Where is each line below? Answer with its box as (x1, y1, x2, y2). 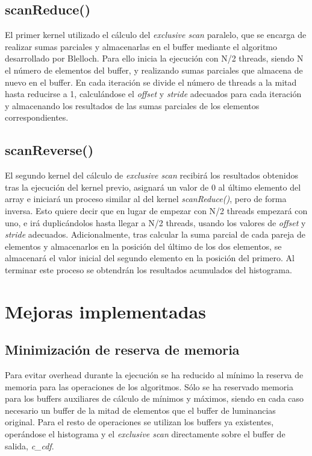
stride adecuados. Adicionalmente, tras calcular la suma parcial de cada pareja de (5, 228, 305, 241)
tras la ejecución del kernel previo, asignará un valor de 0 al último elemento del (5, 180, 301, 193)
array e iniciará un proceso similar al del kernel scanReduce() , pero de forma (5, 192, 287, 205)
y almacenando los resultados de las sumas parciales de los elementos (5, 99, 260, 112)
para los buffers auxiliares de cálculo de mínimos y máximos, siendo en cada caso (5, 392, 304, 405)
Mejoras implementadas (5, 299, 206, 323)
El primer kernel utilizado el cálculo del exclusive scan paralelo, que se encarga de (5, 28, 307, 41)
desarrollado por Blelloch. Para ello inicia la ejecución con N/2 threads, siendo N (5, 52, 304, 65)
